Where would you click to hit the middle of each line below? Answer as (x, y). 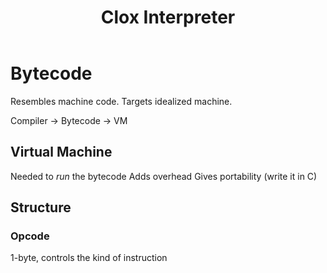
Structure (41, 207)
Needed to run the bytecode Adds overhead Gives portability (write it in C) (164, 176)
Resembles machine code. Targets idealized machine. (121, 101)
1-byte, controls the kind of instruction (89, 258)
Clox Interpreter (168, 17)
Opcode (30, 236)
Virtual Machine (61, 152)
